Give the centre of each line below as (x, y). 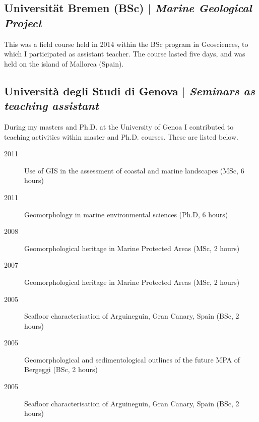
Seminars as (222, 91)
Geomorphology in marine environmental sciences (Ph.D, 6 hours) (126, 214)
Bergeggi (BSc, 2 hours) (61, 369)
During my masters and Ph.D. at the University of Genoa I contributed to (119, 126)
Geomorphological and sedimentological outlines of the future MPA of (132, 359)
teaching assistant (51, 106)
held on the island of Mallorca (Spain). (64, 63)
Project (23, 22)
